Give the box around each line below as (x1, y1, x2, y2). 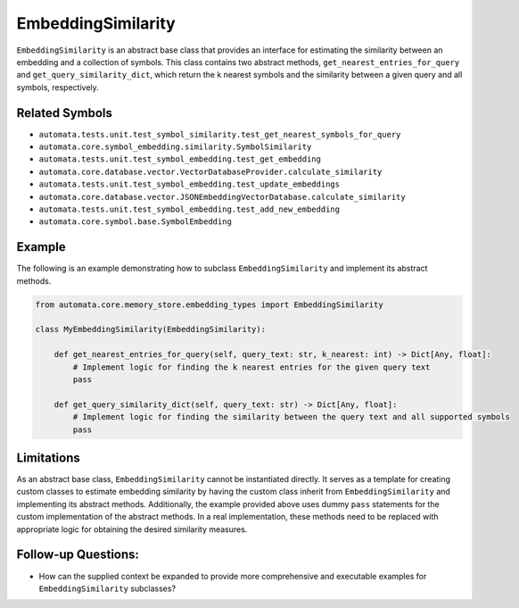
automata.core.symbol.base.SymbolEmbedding (38, 217, 232, 227)
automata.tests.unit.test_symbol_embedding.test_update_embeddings (38, 179, 341, 189)
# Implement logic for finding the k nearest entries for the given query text (72, 362, 431, 372)
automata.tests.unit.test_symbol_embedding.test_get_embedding (38, 154, 321, 164)
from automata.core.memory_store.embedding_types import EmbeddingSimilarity (35, 299, 383, 310)
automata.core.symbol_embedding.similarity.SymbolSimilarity (38, 142, 312, 152)
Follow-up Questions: (16, 547, 140, 562)
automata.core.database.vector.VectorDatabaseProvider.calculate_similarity (38, 166, 383, 177)
